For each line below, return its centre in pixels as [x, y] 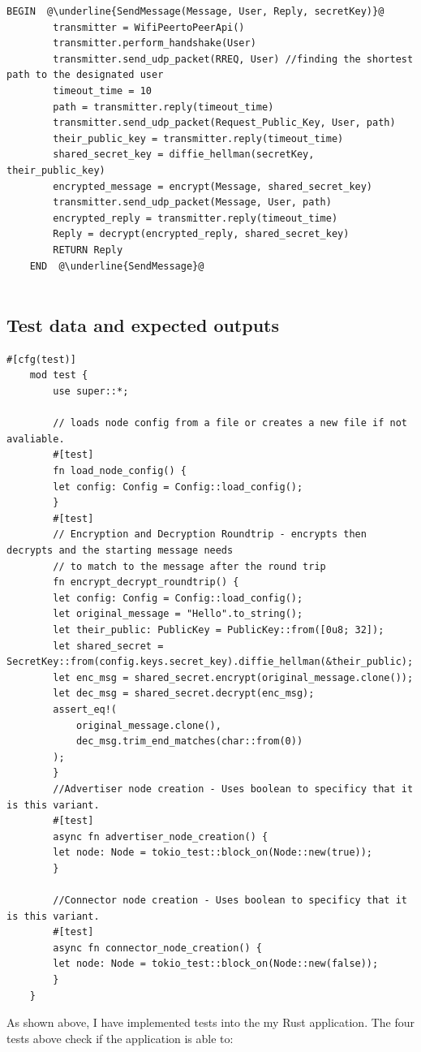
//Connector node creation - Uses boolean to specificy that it [230, 901]
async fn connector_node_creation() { [157, 948]
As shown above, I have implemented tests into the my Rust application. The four [211, 1022]
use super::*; [91, 392]
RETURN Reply [88, 250]
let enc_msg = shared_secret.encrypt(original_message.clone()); [233, 677]
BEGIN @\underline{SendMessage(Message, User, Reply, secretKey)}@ [195, 11]
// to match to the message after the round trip [189, 566]
